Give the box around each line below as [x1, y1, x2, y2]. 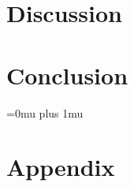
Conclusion [6, 58, 128, 91]
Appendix [6, 151, 115, 183]
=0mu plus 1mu [6, 104, 84, 121]
